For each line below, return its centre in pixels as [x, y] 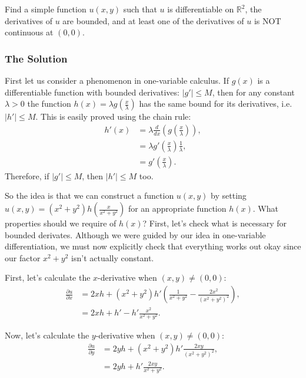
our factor [23, 257]
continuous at [29, 32]
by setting [229, 195]
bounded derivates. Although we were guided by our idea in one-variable [135, 234]
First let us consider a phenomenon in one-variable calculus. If [117, 80]
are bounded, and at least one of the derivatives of [153, 20]
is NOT [267, 20]
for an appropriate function [177, 208]
